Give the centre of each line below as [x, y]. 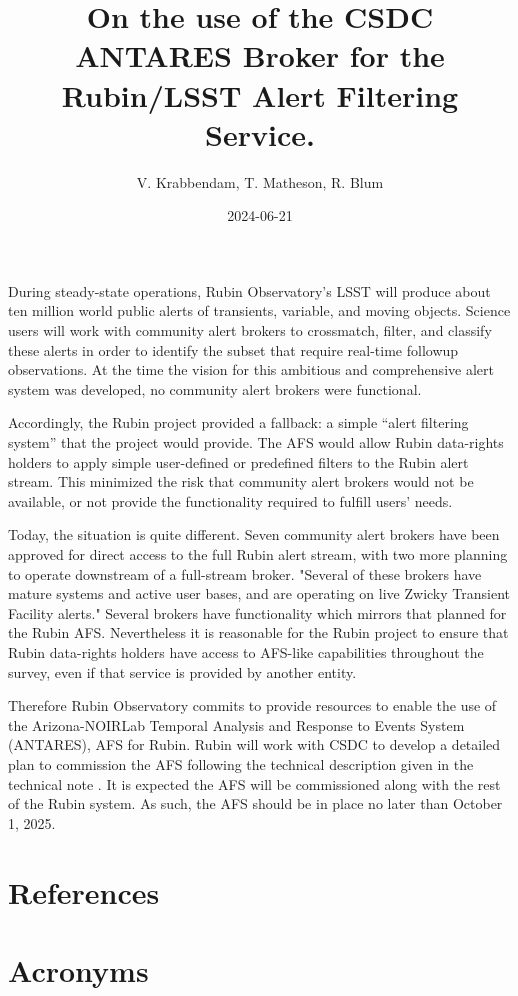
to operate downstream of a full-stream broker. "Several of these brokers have [245, 573]
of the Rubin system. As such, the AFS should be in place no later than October [255, 803]
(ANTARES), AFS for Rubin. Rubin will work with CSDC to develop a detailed [254, 744]
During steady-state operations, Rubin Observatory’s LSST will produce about [249, 290]
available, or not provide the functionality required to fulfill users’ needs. [230, 500]
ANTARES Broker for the [260, 55]
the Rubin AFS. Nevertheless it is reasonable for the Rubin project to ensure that [258, 632]
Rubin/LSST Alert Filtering [260, 94]
